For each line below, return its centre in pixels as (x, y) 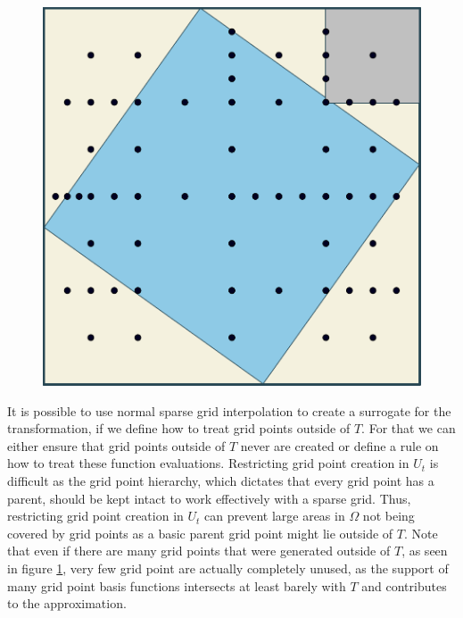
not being (389, 516)
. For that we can (409, 428)
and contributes (404, 585)
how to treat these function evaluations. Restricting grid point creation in (208, 463)
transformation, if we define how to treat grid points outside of (179, 428)
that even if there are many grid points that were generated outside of (199, 551)
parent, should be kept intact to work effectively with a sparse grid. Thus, (209, 498)
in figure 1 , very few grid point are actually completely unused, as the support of (228, 568)
